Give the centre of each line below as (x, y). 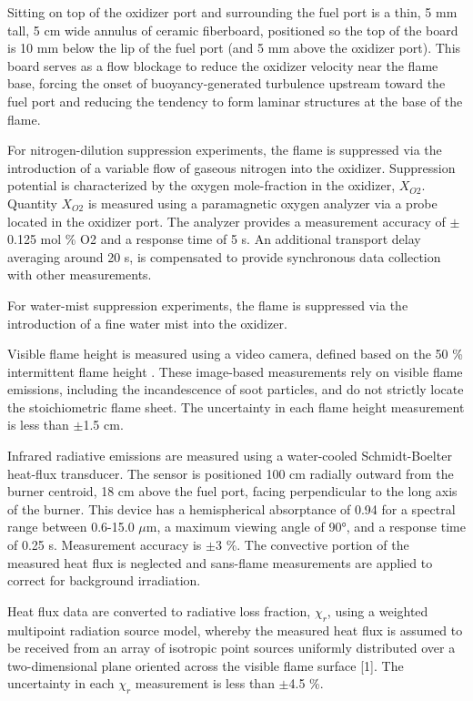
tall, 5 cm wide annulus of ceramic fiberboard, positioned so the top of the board (233, 30)
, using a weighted (377, 610)
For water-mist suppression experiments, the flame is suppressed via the (208, 305)
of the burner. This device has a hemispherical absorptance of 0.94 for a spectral (231, 508)
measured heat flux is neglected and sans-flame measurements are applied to (220, 562)
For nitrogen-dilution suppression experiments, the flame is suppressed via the (225, 150)
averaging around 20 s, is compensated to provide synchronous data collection (224, 256)
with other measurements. (80, 274)
